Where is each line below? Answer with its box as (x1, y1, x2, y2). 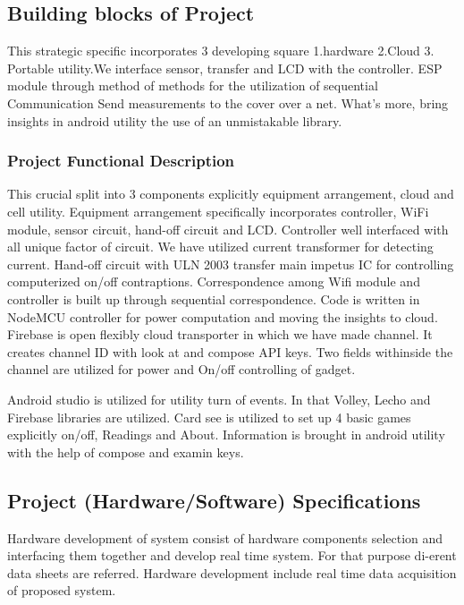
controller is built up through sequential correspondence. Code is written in (7, 289, 420, 308)
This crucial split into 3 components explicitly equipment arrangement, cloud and (7, 184, 454, 203)
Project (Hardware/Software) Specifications (7, 486, 421, 514)
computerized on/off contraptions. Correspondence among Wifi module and (7, 272, 420, 291)
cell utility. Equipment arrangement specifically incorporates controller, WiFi (7, 201, 429, 220)
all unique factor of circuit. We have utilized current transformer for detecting (7, 237, 434, 256)
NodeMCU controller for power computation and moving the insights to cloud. (7, 307, 438, 326)
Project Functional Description (7, 149, 235, 172)
